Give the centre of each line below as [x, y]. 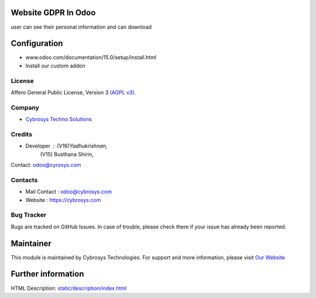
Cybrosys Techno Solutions [59, 119]
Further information [47, 274]
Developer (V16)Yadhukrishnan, [66, 146]
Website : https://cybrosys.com [63, 200]
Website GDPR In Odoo [53, 13]
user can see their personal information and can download [81, 27]
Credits [21, 134]
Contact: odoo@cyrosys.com [46, 165]
